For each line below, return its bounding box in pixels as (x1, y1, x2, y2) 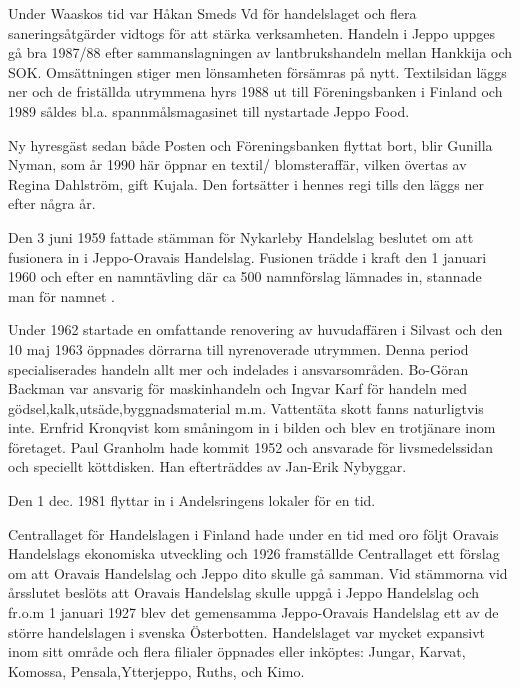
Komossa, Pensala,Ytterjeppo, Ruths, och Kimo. (8, 660, 305, 681)
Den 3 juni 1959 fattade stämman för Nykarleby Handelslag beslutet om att (8, 226, 474, 247)
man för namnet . (8, 285, 115, 306)
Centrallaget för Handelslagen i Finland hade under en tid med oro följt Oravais (8, 523, 499, 544)
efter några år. (8, 193, 96, 214)
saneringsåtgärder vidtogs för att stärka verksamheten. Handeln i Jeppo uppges (8, 22, 496, 43)
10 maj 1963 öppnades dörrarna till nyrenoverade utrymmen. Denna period (8, 338, 469, 359)
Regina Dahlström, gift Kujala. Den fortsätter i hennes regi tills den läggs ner (8, 173, 485, 194)
